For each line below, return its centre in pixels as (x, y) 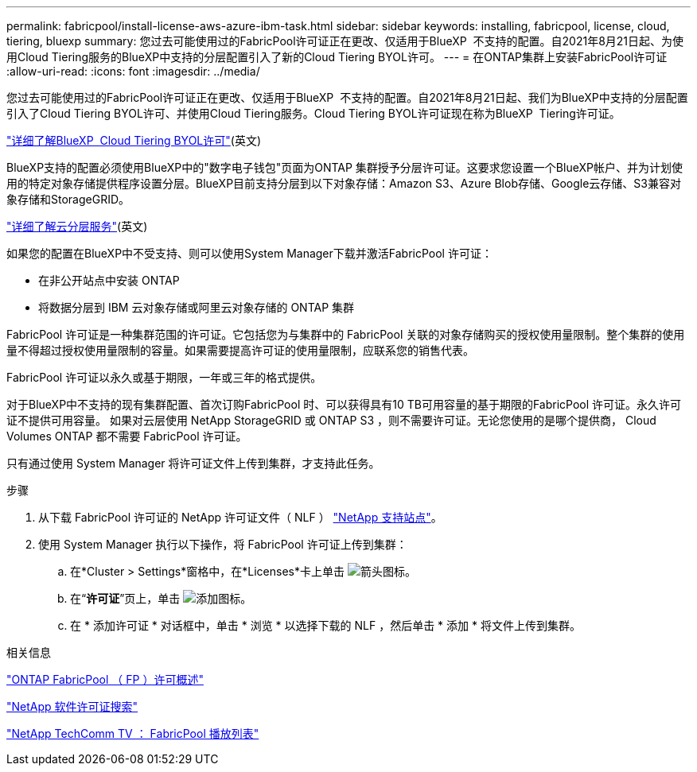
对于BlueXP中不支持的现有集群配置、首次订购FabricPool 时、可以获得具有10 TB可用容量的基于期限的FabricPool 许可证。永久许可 (344, 404)
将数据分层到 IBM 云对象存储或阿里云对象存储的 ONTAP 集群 (197, 307)
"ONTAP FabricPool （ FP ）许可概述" (105, 679)
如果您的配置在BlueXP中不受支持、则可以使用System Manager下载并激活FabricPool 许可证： (249, 253)
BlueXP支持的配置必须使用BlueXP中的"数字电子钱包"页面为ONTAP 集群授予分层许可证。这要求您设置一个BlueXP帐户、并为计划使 (345, 167)
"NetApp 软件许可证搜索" (72, 706)
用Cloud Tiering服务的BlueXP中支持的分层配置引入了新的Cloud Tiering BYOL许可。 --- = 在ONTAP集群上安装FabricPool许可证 (337, 57)
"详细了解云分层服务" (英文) (77, 226)
